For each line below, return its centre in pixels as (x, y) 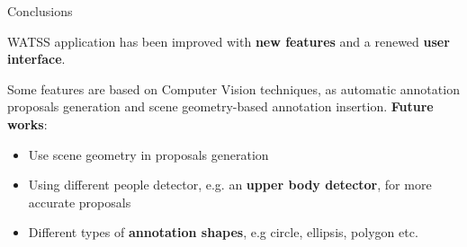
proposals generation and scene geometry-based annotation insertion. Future (220, 106)
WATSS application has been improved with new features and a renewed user (229, 41)
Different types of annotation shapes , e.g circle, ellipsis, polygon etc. (223, 232)
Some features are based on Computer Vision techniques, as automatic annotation (233, 88)
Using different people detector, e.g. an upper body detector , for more (230, 185)
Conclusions (40, 11)
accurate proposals (80, 202)
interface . (36, 59)
